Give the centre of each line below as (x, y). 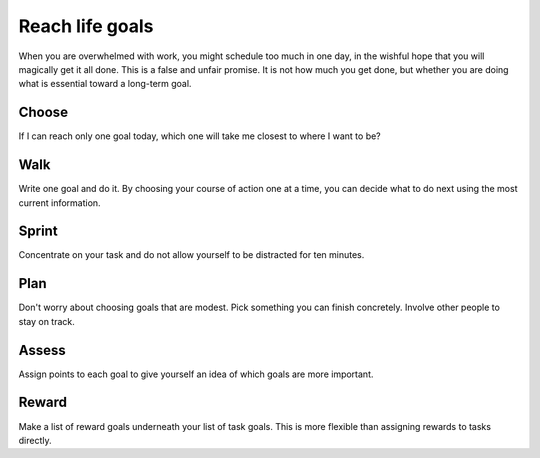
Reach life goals (86, 26)
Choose (43, 112)
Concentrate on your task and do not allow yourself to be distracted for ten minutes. (191, 255)
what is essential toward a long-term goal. (105, 84)
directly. (35, 440)
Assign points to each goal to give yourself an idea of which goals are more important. (196, 374)
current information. (59, 202)
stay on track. (46, 321)
